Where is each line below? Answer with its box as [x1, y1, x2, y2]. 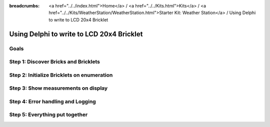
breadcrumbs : [9, 3, 40, 8]
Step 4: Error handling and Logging [9, 98, 96, 105]
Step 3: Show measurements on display [9, 85, 108, 92]
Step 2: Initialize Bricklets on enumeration [9, 71, 113, 78]
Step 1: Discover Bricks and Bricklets [9, 58, 100, 65]
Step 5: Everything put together [9, 111, 88, 118]
